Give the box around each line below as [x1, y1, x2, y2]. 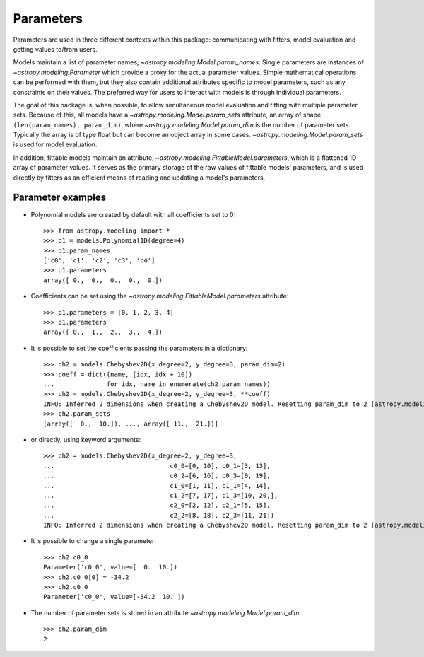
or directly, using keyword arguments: [30, 435, 141, 443]
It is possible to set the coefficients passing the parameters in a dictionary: [30, 344, 248, 352]
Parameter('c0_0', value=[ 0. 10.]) [43, 563, 178, 571]
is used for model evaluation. [13, 140, 98, 149]
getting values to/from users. [13, 45, 98, 53]
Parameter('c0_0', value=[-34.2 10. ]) [43, 593, 185, 601]
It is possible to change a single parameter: [30, 537, 157, 545]
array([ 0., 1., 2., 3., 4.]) [43, 328, 163, 336]
